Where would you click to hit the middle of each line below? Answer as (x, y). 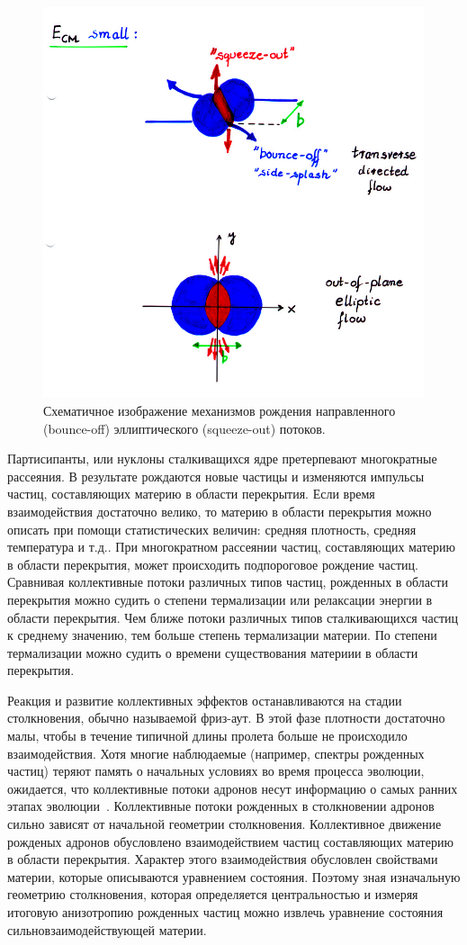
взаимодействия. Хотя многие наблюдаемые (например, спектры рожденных (216, 753)
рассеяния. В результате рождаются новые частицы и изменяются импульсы (216, 476)
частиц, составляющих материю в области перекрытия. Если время (191, 494)
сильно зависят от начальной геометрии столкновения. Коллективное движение (225, 824)
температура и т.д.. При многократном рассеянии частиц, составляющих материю (231, 547)
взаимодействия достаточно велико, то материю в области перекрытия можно (220, 511)
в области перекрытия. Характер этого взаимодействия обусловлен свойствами (223, 859)
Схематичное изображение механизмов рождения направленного (220, 410)
